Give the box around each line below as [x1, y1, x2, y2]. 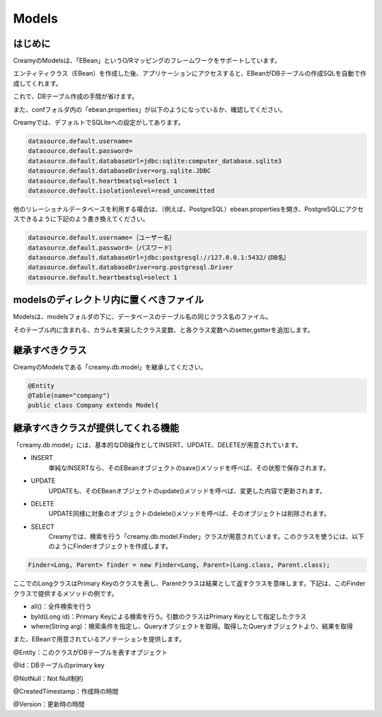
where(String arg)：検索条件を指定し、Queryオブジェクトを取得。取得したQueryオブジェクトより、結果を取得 [30, 621, 354, 630]
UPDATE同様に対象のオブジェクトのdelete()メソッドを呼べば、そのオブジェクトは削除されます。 [48, 510, 330, 518]
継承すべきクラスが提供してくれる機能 [13, 422, 180, 434]
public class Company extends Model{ [28, 401, 159, 410]
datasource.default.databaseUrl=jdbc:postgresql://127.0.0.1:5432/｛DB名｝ [28, 253, 291, 262]
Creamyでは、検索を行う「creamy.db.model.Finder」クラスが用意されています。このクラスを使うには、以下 [48, 532, 364, 541]
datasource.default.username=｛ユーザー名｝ [28, 234, 176, 242]
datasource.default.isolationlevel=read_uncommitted [28, 186, 215, 195]
